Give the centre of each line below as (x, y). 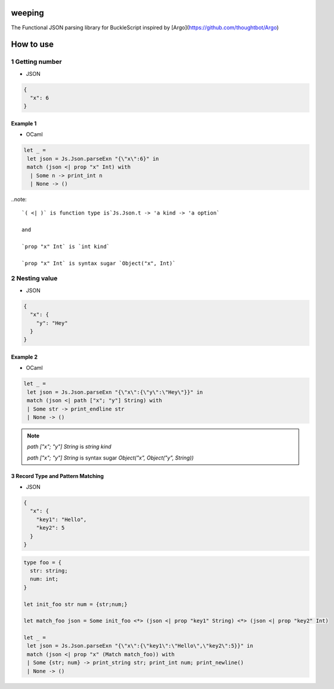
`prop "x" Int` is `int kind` (66, 246)
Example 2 (24, 357)
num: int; (44, 579)
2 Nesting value (34, 278)
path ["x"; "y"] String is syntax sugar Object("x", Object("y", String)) (110, 458)
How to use (32, 45)
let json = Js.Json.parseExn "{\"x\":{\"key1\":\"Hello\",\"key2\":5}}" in (140, 646)
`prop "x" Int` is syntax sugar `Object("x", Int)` (99, 263)
